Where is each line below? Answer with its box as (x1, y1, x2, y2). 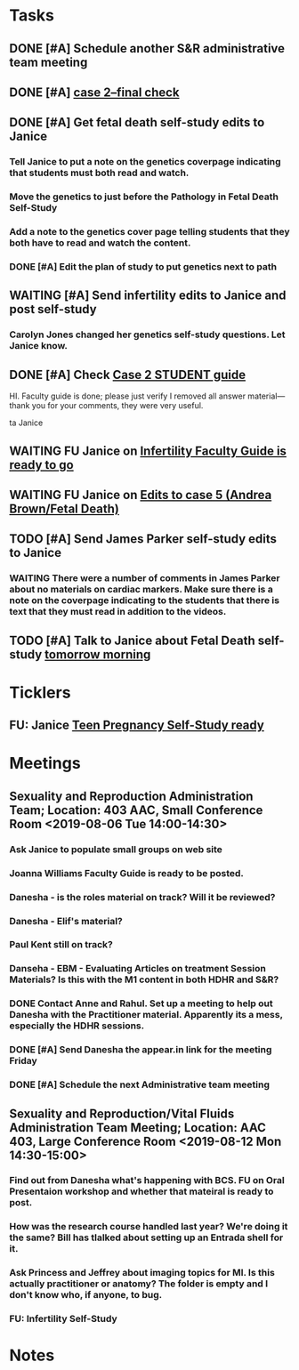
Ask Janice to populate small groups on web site (9, 842, 222, 855)
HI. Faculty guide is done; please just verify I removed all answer (9, 391, 246, 401)
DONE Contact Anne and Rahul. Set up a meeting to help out (9, 997, 273, 1010)
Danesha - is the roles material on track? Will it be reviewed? (9, 890, 276, 903)
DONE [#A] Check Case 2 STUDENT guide (9, 367, 246, 383)
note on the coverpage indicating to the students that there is (9, 594, 280, 607)
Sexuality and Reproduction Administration (9, 788, 254, 803)
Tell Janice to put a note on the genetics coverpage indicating (9, 156, 282, 168)
